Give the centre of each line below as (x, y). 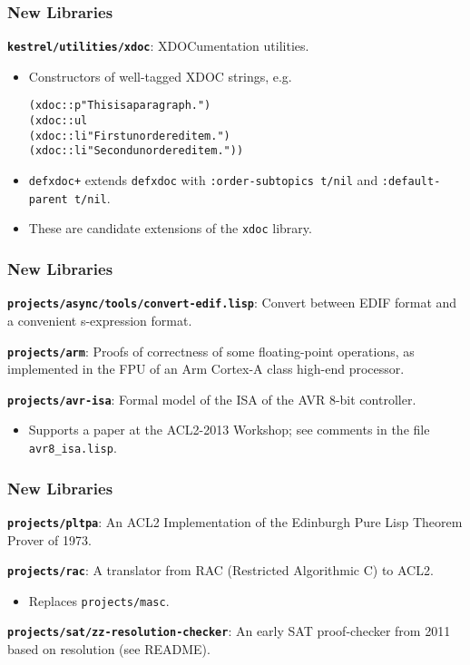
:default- (411, 182)
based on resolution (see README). (109, 649)
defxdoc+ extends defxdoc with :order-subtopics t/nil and (203, 180)
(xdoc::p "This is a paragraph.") (120, 106)
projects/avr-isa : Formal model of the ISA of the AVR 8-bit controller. (212, 399)
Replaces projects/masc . (99, 600)
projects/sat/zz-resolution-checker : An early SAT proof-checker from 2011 (229, 631)
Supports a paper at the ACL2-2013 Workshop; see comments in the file (229, 430)
